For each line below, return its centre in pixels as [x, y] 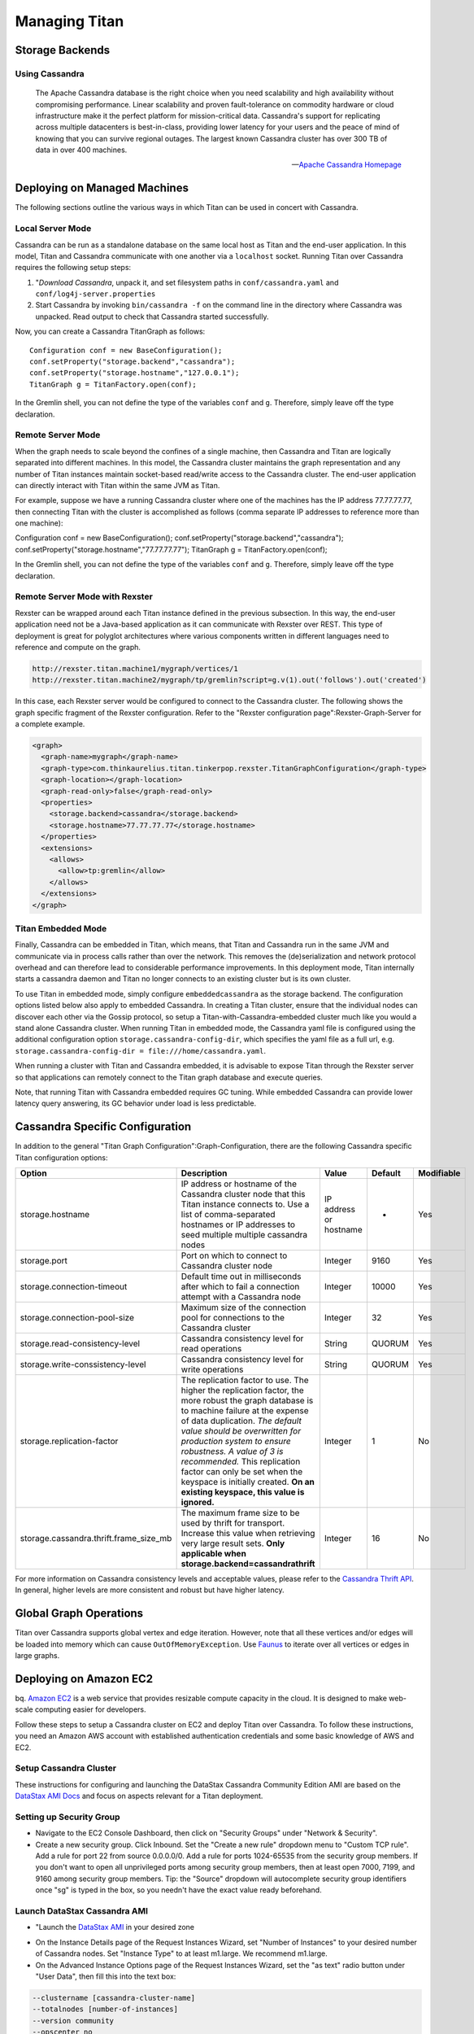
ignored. [198, 1503]
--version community [73, 2021]
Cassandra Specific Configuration [103, 1127]
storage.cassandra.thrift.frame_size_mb [96, 1539]
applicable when [214, 1554]
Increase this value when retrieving [248, 1534]
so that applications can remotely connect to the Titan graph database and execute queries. [169, 1077]
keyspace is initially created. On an [248, 1482]
